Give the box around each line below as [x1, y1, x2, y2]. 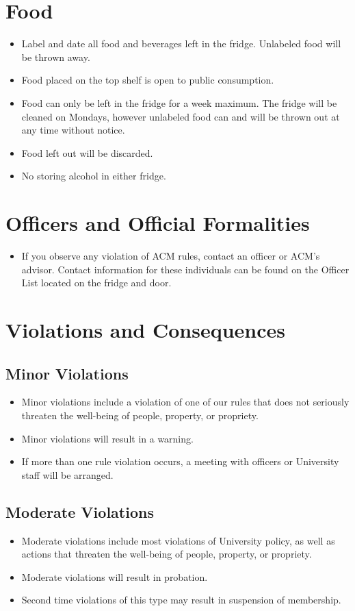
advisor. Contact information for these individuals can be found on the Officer [21, 262, 350, 276]
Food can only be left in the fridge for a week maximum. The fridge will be [21, 95, 337, 110]
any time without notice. [21, 123, 125, 137]
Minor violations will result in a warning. [21, 431, 194, 445]
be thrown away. [21, 49, 90, 64]
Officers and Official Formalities [5, 209, 310, 237]
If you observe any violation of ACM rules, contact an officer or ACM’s [21, 249, 320, 262]
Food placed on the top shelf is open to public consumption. [21, 73, 274, 87]
